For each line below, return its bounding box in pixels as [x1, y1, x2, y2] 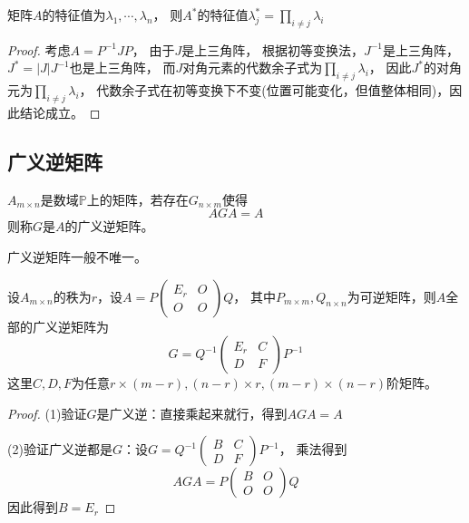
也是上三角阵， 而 [69, 58, 176, 77]
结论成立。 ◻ [19, 102, 101, 121]
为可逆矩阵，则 [347, 286, 436, 305]
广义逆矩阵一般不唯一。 [7, 247, 147, 266]
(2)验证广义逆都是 [7, 440, 112, 459]
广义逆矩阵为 [32, 316, 109, 335]
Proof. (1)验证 [7, 403, 87, 422]
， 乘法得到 [278, 440, 347, 459]
